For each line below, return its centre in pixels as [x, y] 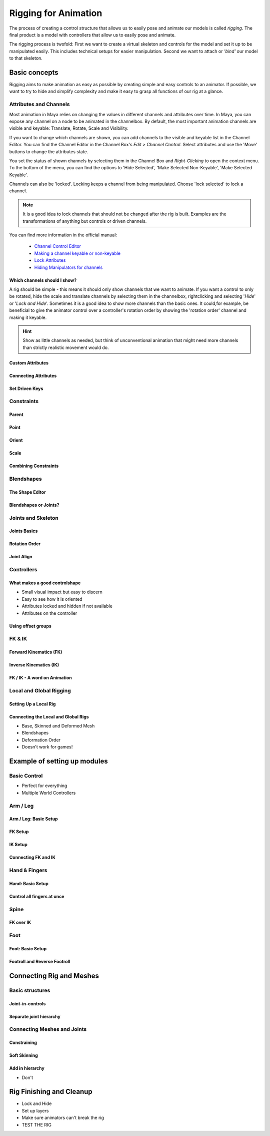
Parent [16, 415]
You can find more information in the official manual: [63, 235]
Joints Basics [23, 531]
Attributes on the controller [49, 613]
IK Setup [18, 845]
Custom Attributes [29, 362]
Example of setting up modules [58, 761]
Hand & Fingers [28, 870]
